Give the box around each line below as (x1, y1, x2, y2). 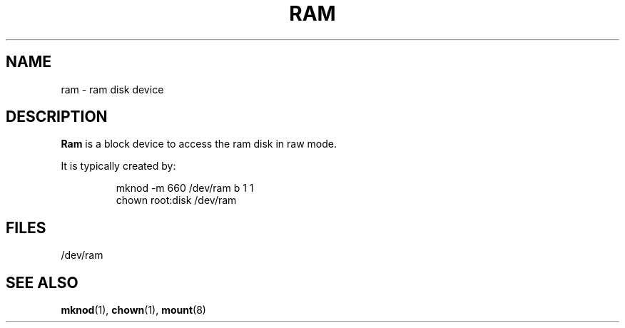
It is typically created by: (61, 160, 176, 173)
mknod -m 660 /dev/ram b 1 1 (116, 182, 254, 195)
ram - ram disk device (61, 83, 164, 96)
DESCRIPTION (6, 108, 108, 126)
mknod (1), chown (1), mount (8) (61, 304, 206, 317)
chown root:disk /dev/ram (116, 194, 237, 207)
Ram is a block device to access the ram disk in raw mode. (61, 138, 337, 150)
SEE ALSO (6, 273, 78, 292)
